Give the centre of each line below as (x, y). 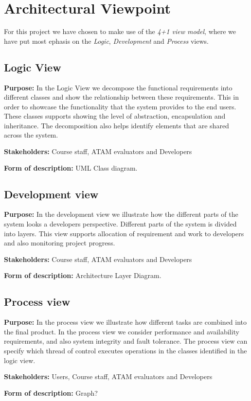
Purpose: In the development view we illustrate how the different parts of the (121, 214)
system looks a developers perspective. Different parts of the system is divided (120, 224)
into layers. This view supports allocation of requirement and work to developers (124, 233)
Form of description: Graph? (51, 392)
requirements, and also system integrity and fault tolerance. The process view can (126, 341)
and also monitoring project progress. (60, 243)
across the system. (31, 135)
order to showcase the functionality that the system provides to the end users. (120, 106)
